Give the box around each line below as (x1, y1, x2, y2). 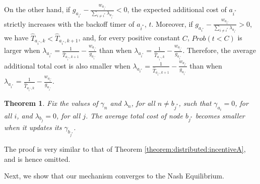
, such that (178, 98, 212, 108)
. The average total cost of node (85, 110, 183, 120)
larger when (4, 45, 40, 55)
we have (4, 32, 29, 43)
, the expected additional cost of (127, 4, 227, 15)
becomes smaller (195, 110, 245, 120)
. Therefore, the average (182, 45, 256, 55)
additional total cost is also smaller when (4, 60, 131, 71)
